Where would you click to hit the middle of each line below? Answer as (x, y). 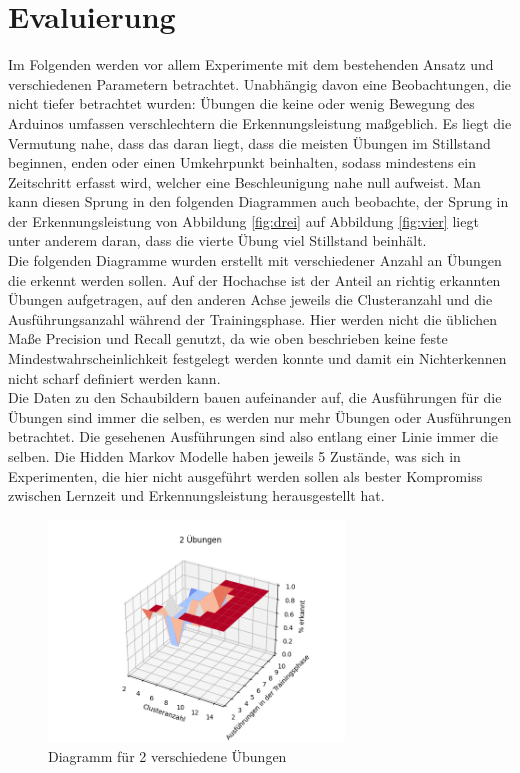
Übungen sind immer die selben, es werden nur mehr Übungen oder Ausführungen (260, 416)
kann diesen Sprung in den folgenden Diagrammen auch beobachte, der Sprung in (258, 201)
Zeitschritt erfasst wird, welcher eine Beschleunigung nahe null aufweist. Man (244, 181)
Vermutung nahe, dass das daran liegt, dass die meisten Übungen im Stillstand (249, 142)
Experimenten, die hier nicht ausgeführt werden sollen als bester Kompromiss (245, 475)
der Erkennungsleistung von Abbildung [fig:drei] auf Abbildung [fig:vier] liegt (243, 220)
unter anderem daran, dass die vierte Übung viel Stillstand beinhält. (217, 240)
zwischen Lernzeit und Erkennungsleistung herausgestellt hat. (196, 495)
